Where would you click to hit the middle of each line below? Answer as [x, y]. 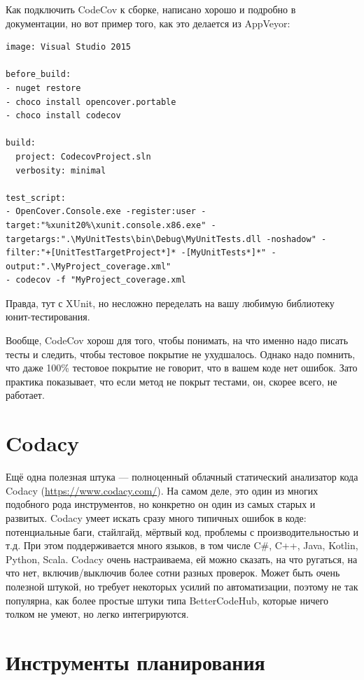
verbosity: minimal [61, 170]
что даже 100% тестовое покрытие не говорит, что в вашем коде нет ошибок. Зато [182, 368]
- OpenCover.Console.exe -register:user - [106, 212]
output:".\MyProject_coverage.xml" [89, 266]
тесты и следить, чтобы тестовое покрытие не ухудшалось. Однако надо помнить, [181, 354]
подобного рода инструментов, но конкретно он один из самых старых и [161, 504]
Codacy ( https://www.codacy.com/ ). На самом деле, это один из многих [162, 490]
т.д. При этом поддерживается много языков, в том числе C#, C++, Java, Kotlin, [182, 545]
